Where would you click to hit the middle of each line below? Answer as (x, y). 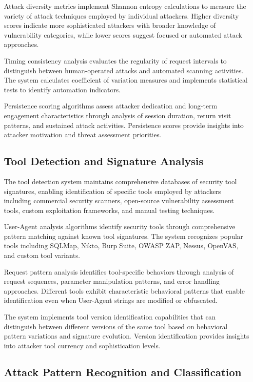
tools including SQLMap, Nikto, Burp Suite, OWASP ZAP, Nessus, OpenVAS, (121, 245)
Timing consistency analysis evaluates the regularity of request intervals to (115, 60)
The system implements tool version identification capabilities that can (110, 317)
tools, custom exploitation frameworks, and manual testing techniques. (109, 210)
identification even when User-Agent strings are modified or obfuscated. (111, 300)
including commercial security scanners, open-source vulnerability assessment (119, 201)
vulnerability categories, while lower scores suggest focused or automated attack (123, 34)
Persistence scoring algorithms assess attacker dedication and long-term (111, 106)
